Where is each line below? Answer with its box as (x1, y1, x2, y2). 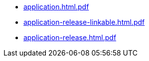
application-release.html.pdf (23, 33, 117, 42)
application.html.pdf (23, 2, 89, 11)
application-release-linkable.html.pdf (23, 18, 145, 26)
